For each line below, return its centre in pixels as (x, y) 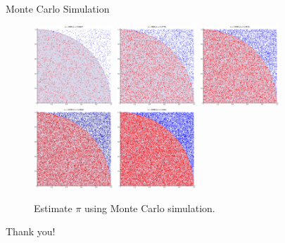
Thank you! (31, 231)
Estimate (53, 208)
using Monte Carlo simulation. (150, 208)
